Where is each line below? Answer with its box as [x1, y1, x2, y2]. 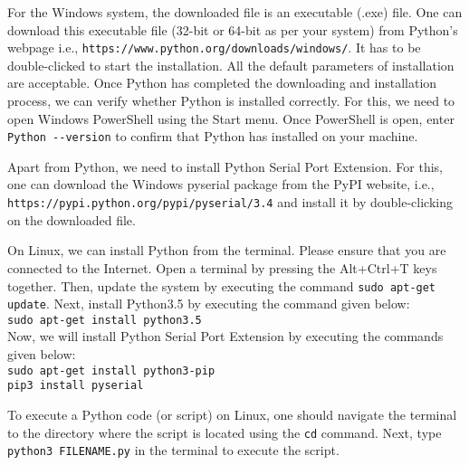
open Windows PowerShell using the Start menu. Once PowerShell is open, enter [7, 109, 455, 128]
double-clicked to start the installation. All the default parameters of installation [7, 55, 455, 74]
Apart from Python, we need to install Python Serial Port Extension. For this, [7, 157, 443, 176]
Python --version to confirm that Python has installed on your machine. [7, 127, 418, 146]
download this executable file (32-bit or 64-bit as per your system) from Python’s [7, 20, 458, 39]
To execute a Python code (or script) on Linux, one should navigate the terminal [7, 404, 457, 423]
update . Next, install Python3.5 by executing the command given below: [7, 294, 410, 313]
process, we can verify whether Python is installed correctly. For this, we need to [7, 91, 455, 110]
